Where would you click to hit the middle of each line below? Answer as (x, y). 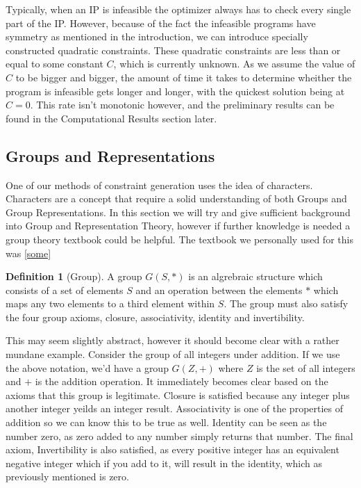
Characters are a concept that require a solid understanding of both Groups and (176, 198)
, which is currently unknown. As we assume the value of (234, 64)
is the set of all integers (306, 367)
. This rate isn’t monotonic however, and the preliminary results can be (182, 105)
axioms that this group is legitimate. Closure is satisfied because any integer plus (178, 395)
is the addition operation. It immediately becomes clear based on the (182, 381)
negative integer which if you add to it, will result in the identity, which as (164, 463)
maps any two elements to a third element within (110, 303)
